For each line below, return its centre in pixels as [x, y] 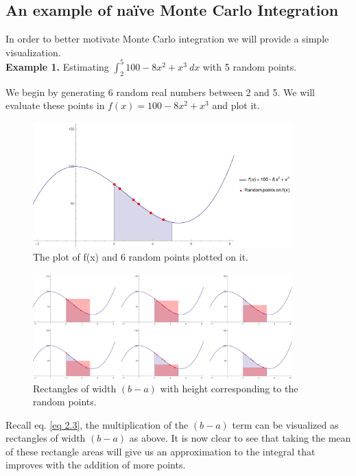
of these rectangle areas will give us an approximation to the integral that [161, 451]
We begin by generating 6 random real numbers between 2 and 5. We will [160, 92]
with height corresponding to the [229, 388]
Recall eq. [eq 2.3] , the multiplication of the [97, 424]
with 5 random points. [250, 66]
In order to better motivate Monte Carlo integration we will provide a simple [167, 39]
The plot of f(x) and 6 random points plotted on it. [141, 257]
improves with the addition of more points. [96, 465]
